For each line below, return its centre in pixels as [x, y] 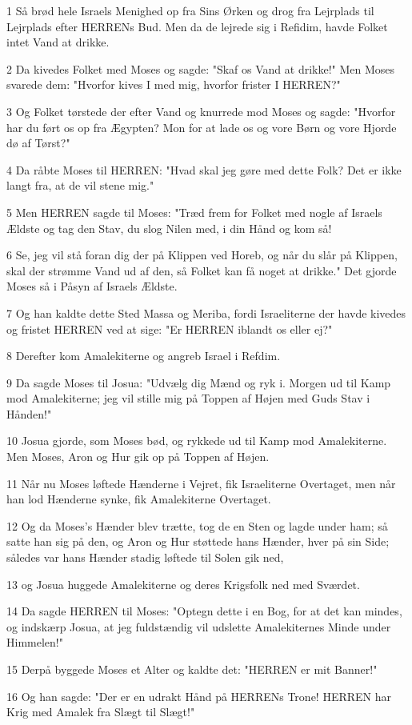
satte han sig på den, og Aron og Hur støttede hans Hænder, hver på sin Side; [198, 541]
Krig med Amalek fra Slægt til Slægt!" [101, 712]
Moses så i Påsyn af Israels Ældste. [92, 286]
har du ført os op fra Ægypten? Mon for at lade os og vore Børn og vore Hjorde [202, 127]
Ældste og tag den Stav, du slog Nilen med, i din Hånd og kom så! [169, 228]
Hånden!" [29, 413]
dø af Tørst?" [38, 143]
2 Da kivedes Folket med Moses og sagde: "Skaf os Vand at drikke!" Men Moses [201, 68]
